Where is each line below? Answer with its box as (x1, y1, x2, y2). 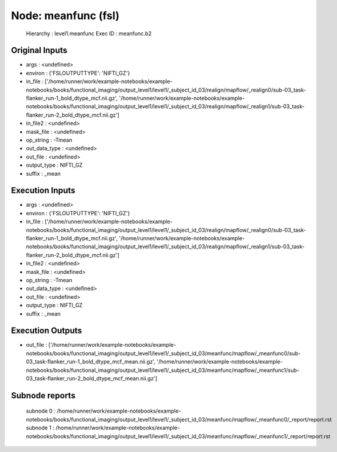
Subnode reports (11, 390, 76, 401)
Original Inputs (11, 45, 68, 56)
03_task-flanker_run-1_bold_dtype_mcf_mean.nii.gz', (26, 358, 156, 365)
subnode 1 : (26, 424, 55, 432)
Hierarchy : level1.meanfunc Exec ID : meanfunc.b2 (26, 30, 152, 37)
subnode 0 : (26, 407, 56, 415)
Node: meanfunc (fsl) (11, 9, 120, 22)
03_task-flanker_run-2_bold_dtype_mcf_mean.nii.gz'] (26, 374, 158, 382)
